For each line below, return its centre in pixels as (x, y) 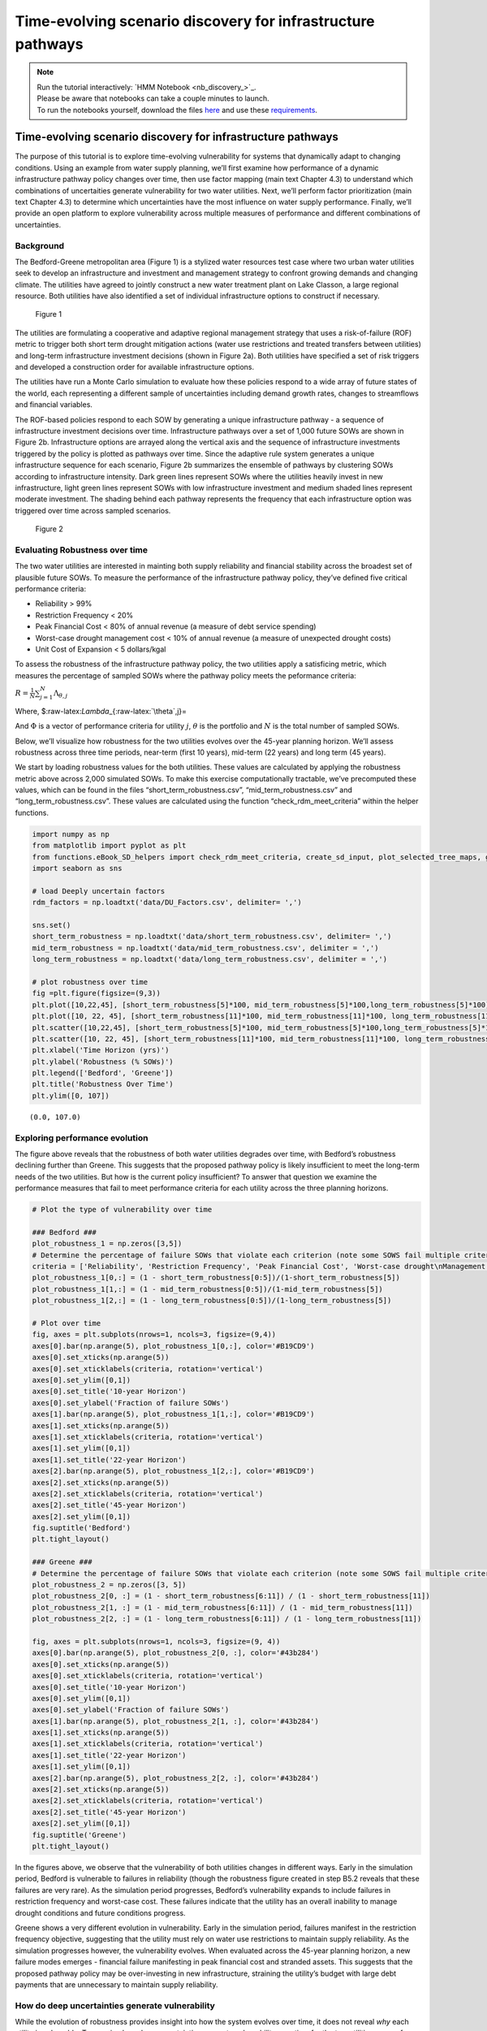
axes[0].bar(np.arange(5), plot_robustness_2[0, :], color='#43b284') (176, 1653)
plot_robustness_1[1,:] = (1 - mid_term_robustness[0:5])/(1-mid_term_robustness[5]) (207, 1289)
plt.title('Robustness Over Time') (103, 1084)
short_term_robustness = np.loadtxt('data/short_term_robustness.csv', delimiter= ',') (212, 937)
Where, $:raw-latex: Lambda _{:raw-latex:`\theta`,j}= (101, 711)
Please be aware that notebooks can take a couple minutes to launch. (153, 98)
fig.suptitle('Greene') (80, 1835)
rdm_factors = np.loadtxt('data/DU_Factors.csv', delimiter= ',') (167, 903)
